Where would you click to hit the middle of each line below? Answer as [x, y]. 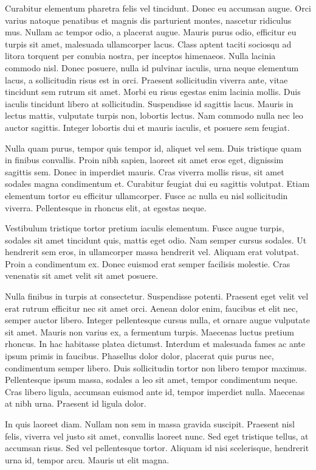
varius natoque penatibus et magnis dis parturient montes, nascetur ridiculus [148, 20]
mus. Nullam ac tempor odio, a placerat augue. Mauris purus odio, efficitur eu [151, 32]
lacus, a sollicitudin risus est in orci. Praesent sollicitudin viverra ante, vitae [146, 79]
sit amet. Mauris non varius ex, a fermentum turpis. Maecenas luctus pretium [149, 331]
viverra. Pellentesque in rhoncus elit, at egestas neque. [106, 207]
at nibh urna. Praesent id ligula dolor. [76, 403]
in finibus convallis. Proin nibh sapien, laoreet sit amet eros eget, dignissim [144, 160]
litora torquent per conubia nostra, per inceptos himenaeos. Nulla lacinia [140, 56]
